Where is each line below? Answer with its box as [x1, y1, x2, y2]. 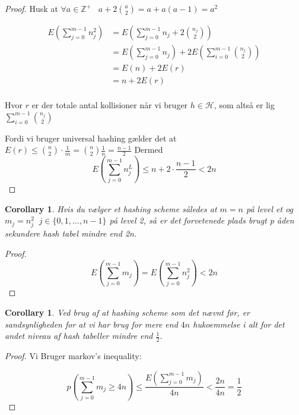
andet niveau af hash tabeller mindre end [5, 329, 153, 342]
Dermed [134, 143, 163, 156]
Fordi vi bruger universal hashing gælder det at [5, 131, 177, 144]
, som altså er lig [214, 99, 275, 111]
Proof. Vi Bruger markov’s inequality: [5, 349, 142, 361]
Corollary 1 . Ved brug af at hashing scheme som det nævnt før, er [5, 306, 250, 318]
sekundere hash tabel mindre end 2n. [5, 227, 137, 240]
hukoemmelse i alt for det [193, 317, 285, 330]
